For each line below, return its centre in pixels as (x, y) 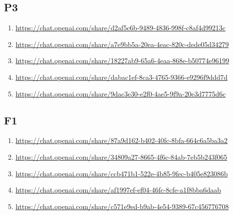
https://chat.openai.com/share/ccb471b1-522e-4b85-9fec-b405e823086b (122, 173)
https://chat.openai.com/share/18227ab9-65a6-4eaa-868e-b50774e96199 (122, 60)
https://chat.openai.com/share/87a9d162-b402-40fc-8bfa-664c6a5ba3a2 (121, 140)
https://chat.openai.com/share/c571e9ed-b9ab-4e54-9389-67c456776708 (122, 206)
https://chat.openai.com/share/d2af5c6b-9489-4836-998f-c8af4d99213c (120, 28)
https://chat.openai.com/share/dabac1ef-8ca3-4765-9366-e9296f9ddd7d (121, 77)
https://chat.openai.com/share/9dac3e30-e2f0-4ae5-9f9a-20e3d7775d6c (120, 93)
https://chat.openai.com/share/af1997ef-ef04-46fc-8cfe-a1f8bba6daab (118, 190)
